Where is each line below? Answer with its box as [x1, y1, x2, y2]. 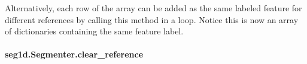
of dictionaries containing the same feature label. [5, 25, 184, 37]
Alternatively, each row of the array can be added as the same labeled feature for [5, 2, 302, 14]
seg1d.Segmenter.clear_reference [5, 48, 144, 60]
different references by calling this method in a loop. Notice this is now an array [5, 13, 299, 25]
